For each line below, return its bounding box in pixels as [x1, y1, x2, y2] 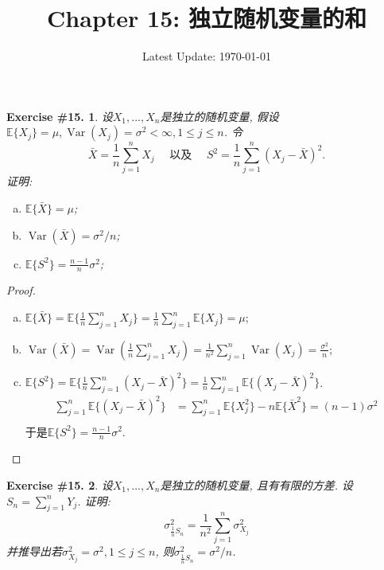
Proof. [6, 282, 36, 299]
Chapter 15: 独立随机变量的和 [47, 2, 367, 34]
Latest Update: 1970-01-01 [142, 48, 272, 64]
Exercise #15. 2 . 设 [6, 476, 113, 493]
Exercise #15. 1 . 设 [6, 107, 113, 124]
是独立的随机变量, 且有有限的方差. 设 [160, 476, 354, 493]
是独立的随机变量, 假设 [160, 107, 279, 124]
